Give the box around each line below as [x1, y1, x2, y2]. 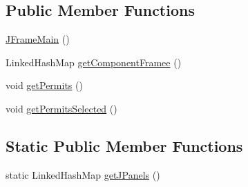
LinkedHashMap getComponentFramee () [6, 55, 182, 69]
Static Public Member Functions [6, 135, 243, 156]
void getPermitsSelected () [6, 101, 117, 115]
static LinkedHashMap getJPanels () [6, 167, 160, 181]
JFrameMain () [6, 32, 70, 46]
